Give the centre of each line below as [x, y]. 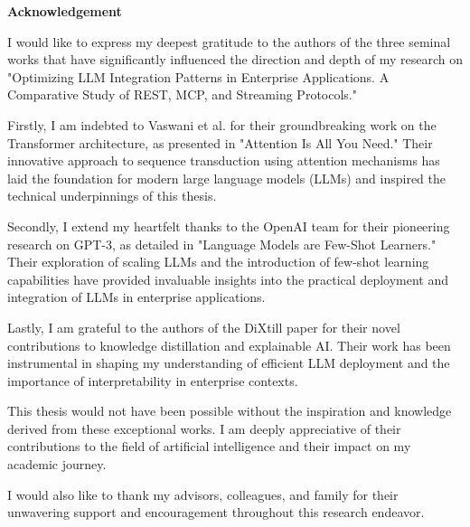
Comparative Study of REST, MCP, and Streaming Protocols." [182, 94]
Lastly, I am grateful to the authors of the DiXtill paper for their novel [204, 327]
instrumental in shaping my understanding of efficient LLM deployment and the [229, 363]
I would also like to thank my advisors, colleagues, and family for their [203, 494]
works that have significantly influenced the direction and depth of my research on [235, 59]
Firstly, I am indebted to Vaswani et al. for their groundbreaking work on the [222, 124]
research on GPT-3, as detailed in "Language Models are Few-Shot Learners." [222, 244]
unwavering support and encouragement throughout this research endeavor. [216, 512]
